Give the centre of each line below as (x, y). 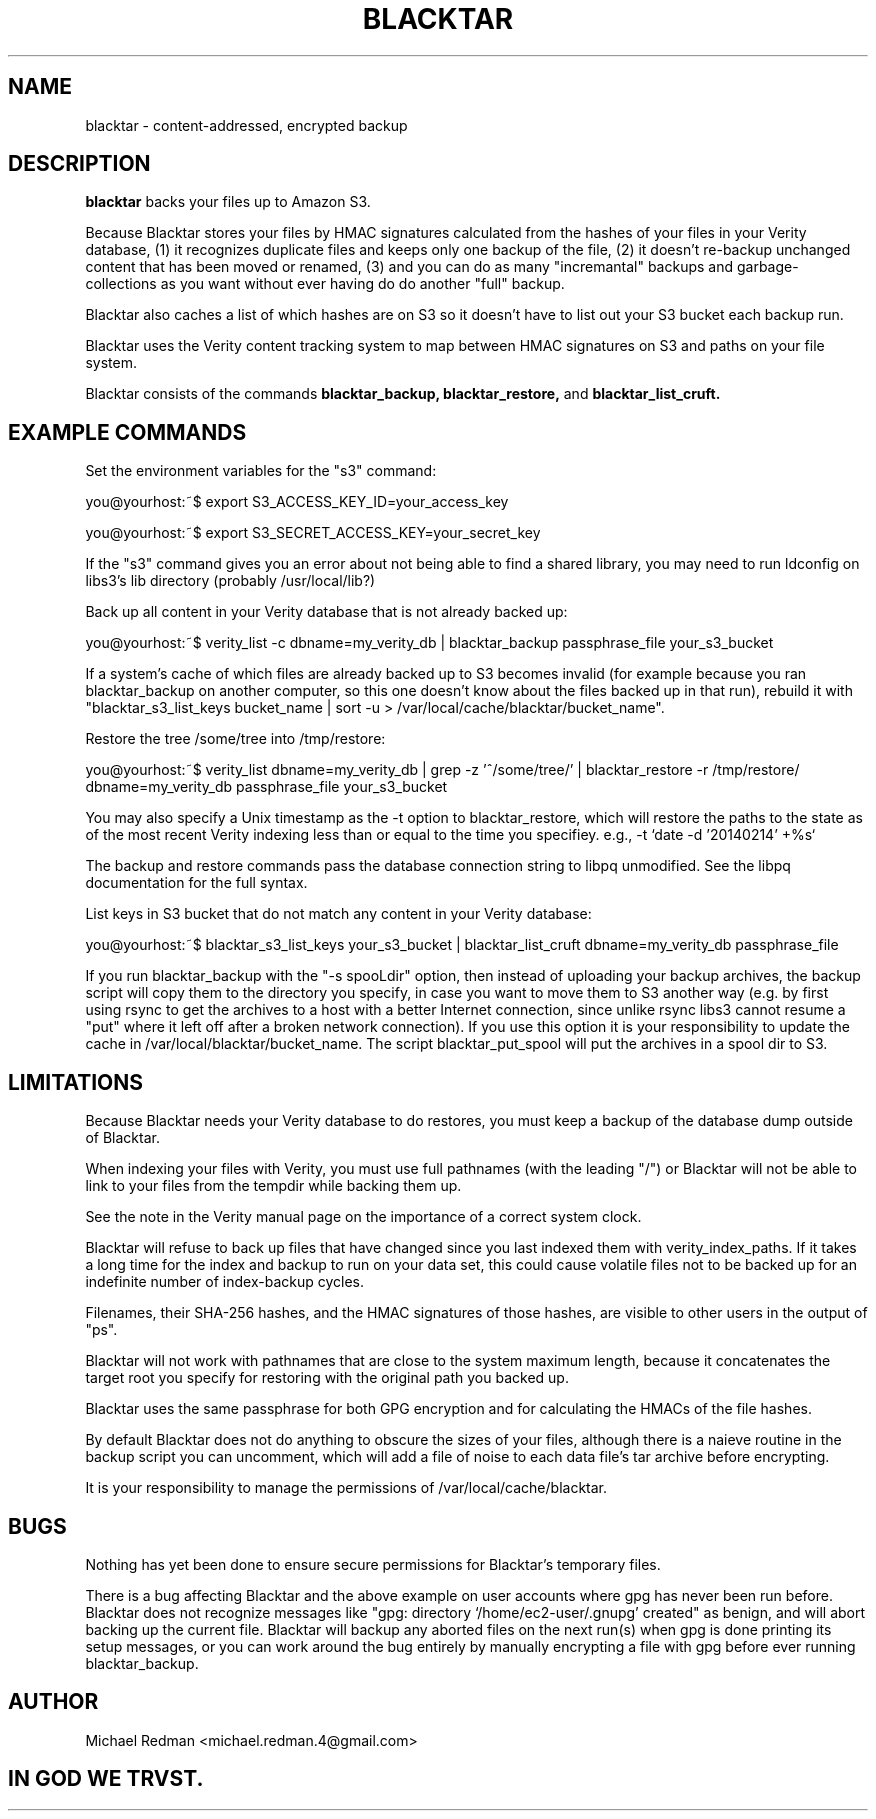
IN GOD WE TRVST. (106, 1779)
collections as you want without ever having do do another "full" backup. (325, 284)
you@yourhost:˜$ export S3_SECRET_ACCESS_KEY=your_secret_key (313, 533)
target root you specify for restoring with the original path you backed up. (327, 1378)
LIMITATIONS (76, 1082)
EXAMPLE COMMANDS (127, 432)
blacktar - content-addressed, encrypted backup (246, 125)
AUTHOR (53, 1702)
